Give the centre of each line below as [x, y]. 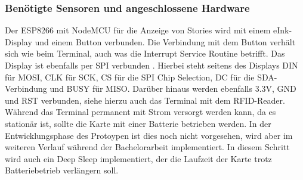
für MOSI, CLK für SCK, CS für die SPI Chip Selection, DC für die [130, 77]
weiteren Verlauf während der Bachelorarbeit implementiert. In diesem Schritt [147, 147]
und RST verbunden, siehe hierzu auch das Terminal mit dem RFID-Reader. [145, 100]
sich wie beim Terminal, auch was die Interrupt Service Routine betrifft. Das [145, 53]
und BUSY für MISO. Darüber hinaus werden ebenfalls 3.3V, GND [173, 89]
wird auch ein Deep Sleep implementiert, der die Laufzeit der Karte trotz [138, 158]
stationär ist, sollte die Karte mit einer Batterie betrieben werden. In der [138, 123]
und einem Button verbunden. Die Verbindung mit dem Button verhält [165, 41]
